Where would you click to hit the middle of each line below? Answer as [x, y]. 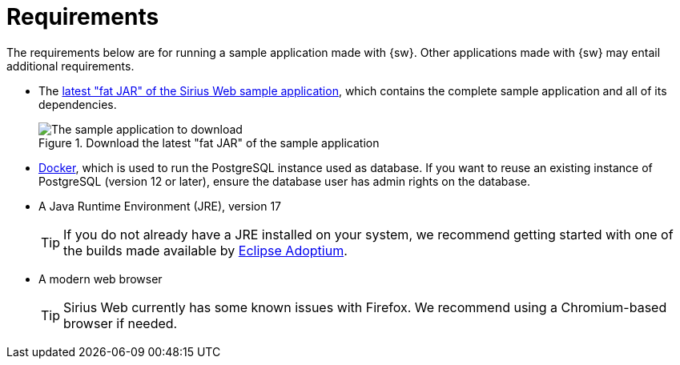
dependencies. [78, 104]
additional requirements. [70, 66]
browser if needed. [121, 323]
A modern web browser [101, 279]
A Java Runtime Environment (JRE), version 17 [160, 206]
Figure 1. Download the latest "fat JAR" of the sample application [209, 142]
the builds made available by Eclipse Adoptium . [205, 250]
